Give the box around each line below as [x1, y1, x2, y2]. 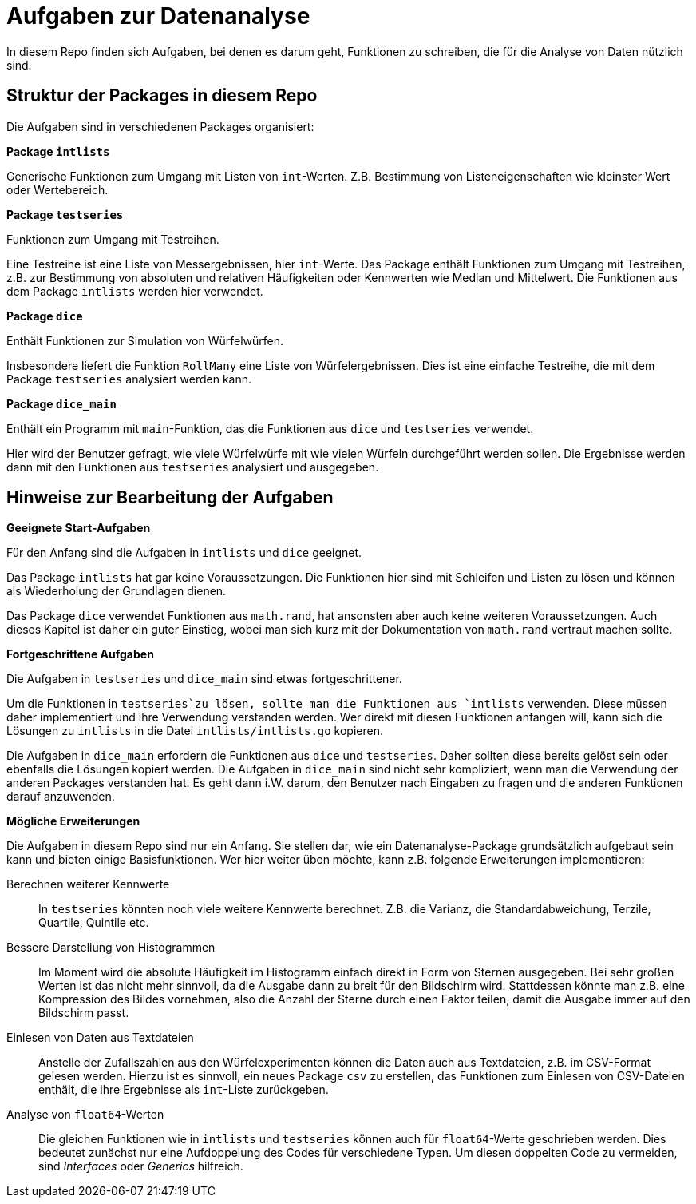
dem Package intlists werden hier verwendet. [6, 284, 263, 298]
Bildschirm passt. [38, 1006, 129, 1020]
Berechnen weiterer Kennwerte [6, 877, 170, 892]
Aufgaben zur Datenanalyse [6, 2, 310, 30]
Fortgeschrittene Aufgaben [6, 647, 154, 662]
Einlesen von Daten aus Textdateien [6, 1031, 194, 1045]
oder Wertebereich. [6, 182, 109, 197]
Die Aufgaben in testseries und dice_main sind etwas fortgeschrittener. [6, 672, 402, 686]
